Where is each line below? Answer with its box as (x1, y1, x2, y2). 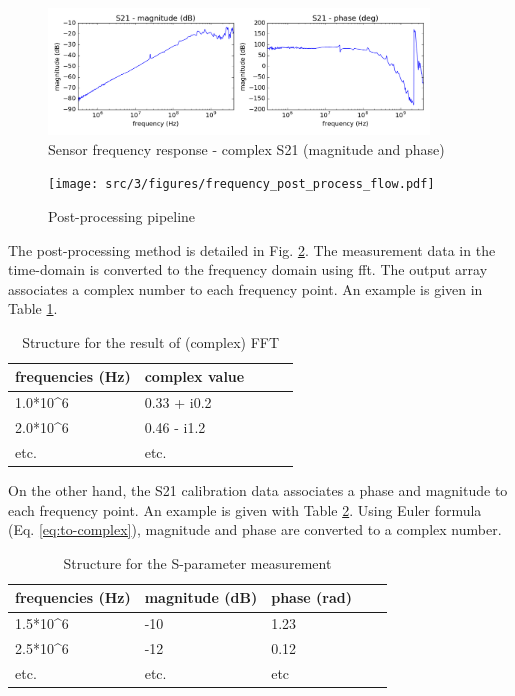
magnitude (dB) (144, 587, 258, 608)
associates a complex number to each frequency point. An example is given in (8, 278, 483, 299)
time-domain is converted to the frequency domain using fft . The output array (8, 259, 488, 280)
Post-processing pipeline (48, 205, 196, 226)
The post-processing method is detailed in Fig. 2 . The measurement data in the (8, 239, 496, 260)
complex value (144, 366, 245, 387)
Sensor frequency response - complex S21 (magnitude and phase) (48, 138, 445, 159)
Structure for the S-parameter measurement (63, 552, 332, 573)
